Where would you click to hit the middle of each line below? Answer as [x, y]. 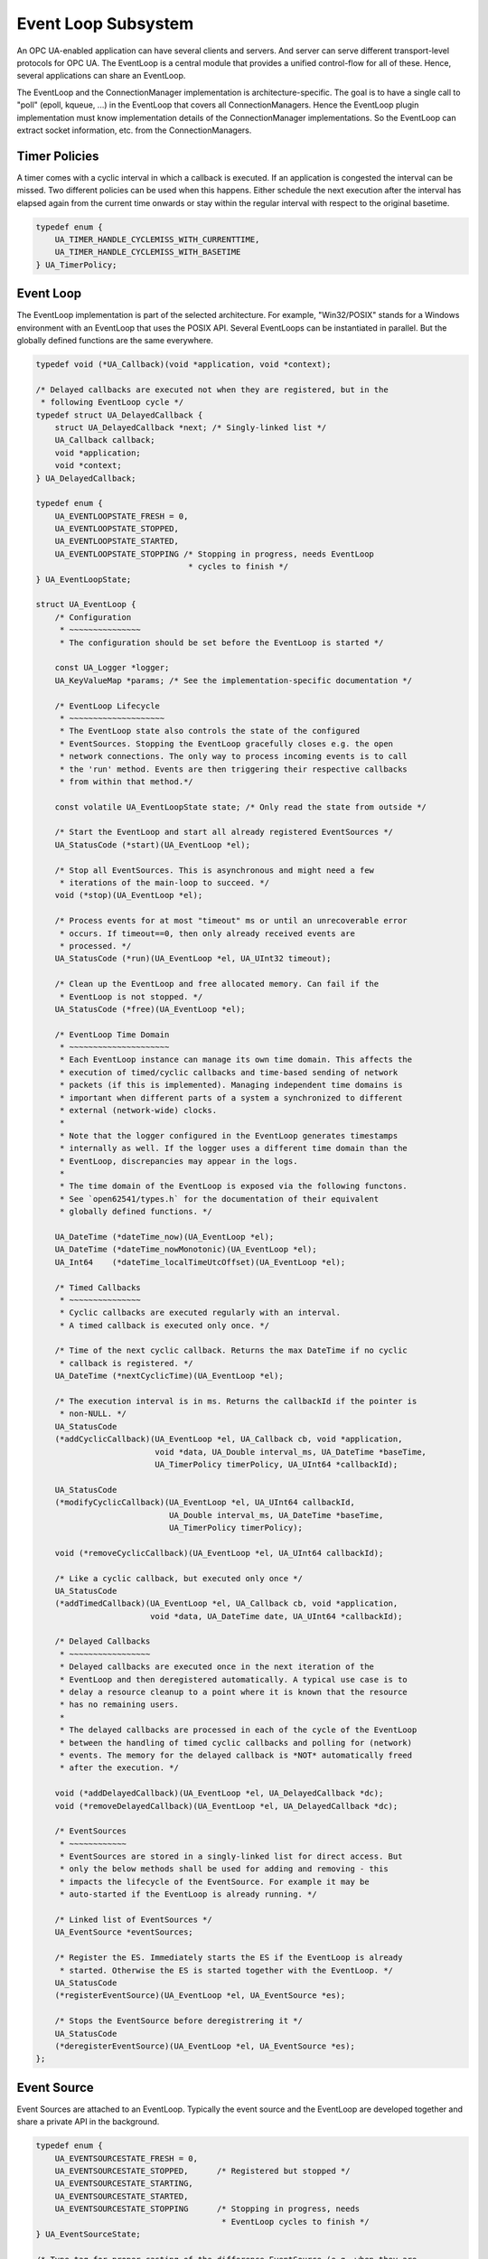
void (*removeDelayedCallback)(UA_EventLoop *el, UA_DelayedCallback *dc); [226, 1806]
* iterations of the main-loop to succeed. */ [164, 883]
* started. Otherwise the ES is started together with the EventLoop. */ [226, 1970]
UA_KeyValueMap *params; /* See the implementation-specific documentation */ [234, 680]
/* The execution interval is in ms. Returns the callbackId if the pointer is [236, 1401]
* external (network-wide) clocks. [138, 1111]
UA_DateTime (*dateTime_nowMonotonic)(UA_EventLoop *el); [186, 1250]
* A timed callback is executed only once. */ [164, 1325]
